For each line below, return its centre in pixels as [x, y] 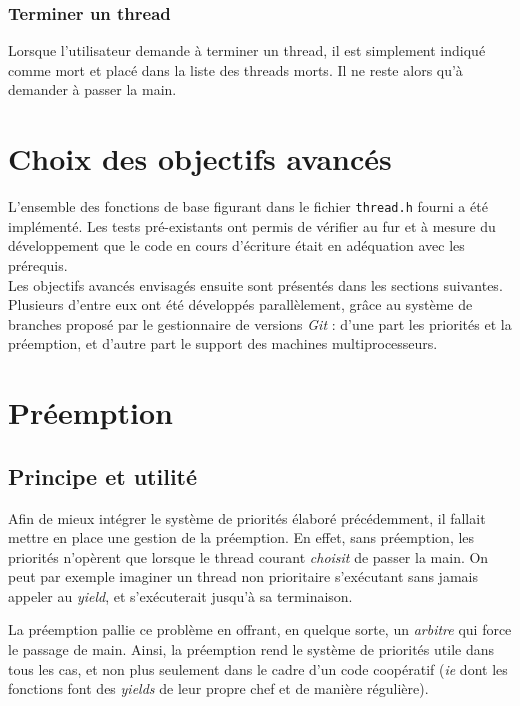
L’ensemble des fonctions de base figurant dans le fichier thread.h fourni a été [248, 206]
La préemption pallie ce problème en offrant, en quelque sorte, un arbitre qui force [260, 629]
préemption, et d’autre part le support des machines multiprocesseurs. [223, 343]
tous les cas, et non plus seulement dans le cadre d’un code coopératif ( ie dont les [258, 668]
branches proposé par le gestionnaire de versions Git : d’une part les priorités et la [260, 323]
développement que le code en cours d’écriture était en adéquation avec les [236, 245]
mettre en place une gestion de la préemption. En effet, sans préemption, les [241, 537]
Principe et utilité [103, 475]
